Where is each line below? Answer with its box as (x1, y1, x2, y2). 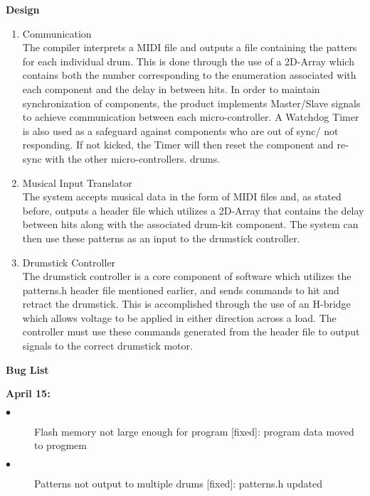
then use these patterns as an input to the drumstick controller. (22, 230, 300, 245)
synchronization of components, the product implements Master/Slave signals (22, 95, 361, 110)
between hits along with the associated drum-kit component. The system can (22, 217, 359, 232)
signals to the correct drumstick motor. (22, 338, 193, 353)
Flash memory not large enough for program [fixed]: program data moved (34, 424, 354, 438)
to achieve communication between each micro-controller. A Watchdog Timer (22, 109, 359, 124)
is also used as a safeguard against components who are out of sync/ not (22, 123, 339, 138)
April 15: (6, 386, 51, 401)
